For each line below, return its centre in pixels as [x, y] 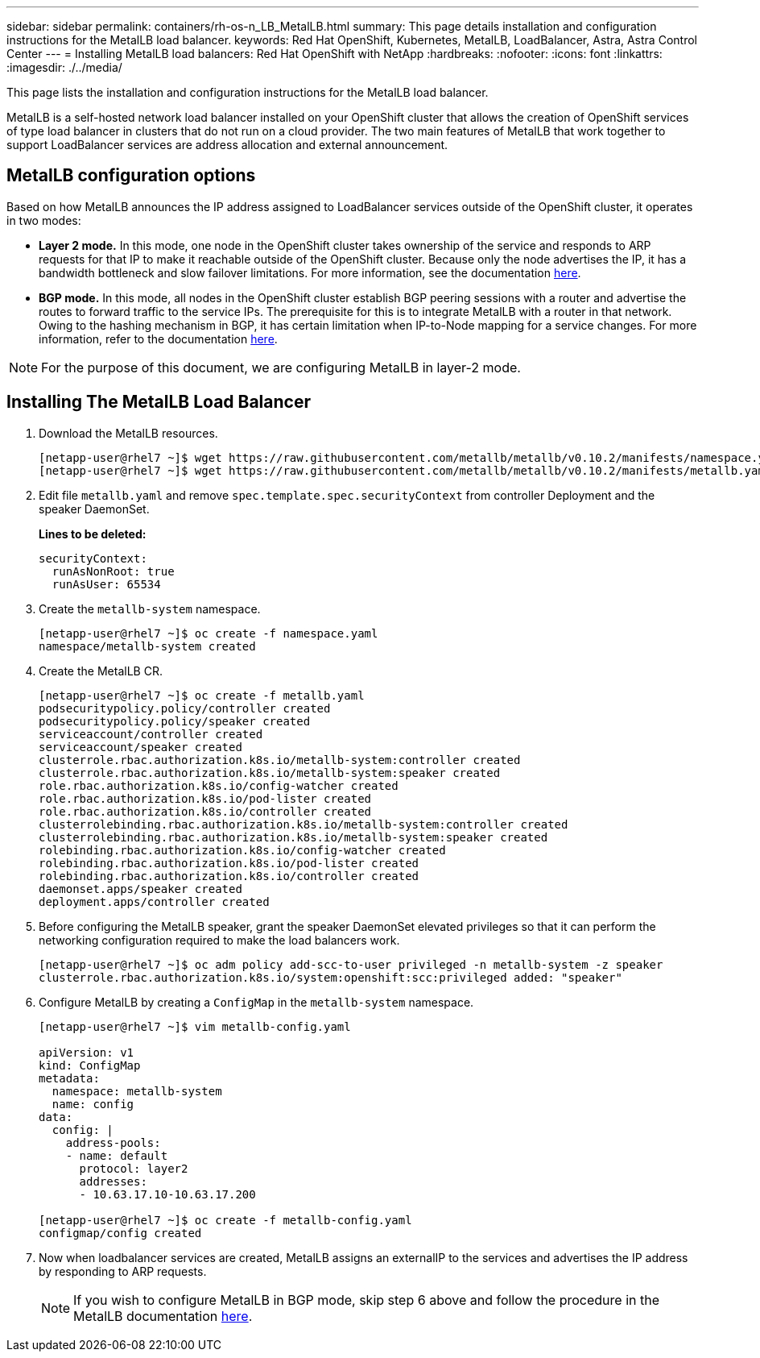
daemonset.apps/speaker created [140, 889]
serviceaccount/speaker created [140, 747]
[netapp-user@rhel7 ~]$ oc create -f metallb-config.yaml [225, 1220]
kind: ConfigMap [90, 1065]
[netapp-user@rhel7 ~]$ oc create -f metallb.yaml [202, 695]
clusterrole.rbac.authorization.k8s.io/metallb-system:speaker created [270, 772]
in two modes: [44, 220]
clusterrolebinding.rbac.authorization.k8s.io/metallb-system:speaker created [293, 837]
